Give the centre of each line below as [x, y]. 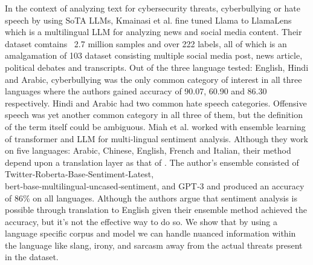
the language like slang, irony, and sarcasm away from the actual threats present [154, 245]
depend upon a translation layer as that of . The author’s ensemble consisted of [152, 162]
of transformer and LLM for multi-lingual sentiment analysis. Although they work [156, 138]
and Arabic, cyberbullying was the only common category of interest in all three [153, 79]
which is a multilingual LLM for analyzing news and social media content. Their [153, 32]
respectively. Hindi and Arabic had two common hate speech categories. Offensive [156, 103]
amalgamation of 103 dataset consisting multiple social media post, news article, [154, 55]
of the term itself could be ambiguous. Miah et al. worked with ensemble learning [155, 126]
